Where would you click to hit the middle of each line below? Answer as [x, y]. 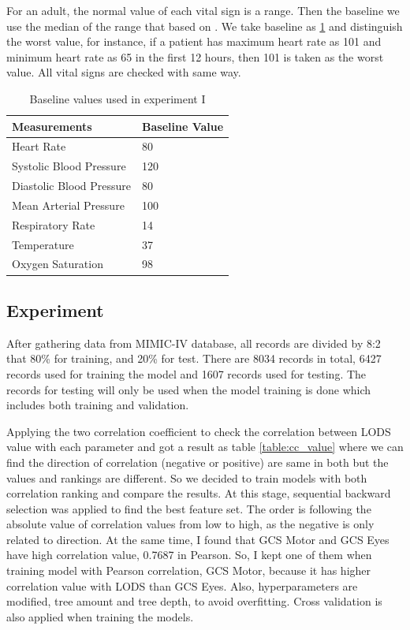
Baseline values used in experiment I [117, 98]
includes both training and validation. [98, 405]
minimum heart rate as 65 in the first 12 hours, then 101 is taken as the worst [195, 56]
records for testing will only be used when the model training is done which [189, 389]
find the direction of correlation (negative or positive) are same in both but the [198, 462]
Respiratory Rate [54, 224]
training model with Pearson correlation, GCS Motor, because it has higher [189, 570]
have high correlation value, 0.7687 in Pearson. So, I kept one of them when [189, 555]
